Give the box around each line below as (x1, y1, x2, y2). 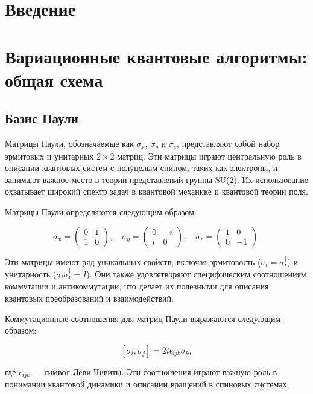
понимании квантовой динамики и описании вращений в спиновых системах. (5, 378, 289, 390)
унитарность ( (5, 267, 57, 280)
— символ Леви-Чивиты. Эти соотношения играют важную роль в (33, 365, 277, 378)
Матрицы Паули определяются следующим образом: (5, 205, 197, 218)
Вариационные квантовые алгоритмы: (5, 44, 308, 68)
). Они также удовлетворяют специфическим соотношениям (86, 267, 306, 280)
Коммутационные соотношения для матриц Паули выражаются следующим (5, 312, 281, 325)
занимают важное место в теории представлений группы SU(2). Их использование (5, 173, 309, 186)
